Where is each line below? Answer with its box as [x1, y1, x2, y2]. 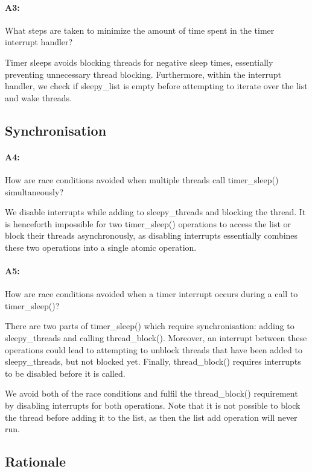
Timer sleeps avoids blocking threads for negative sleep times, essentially [5, 55, 273, 68]
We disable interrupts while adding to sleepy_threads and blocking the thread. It [5, 206, 306, 218]
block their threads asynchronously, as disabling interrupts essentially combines [5, 229, 298, 242]
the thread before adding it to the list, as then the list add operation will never [5, 411, 298, 423]
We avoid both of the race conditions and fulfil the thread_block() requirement [5, 387, 298, 400]
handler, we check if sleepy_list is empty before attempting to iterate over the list [5, 80, 308, 92]
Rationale [5, 452, 66, 471]
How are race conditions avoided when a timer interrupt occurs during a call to [5, 288, 298, 300]
